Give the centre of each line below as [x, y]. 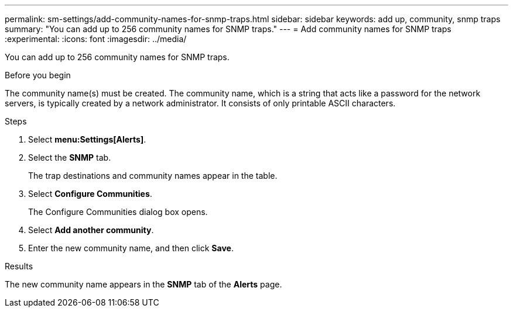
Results [19, 266]
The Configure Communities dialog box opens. [118, 212]
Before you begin [38, 75]
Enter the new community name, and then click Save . [131, 248]
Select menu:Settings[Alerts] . [87, 139]
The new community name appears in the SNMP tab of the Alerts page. [143, 284]
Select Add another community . [91, 230]
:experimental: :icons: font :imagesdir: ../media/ [96, 39]
